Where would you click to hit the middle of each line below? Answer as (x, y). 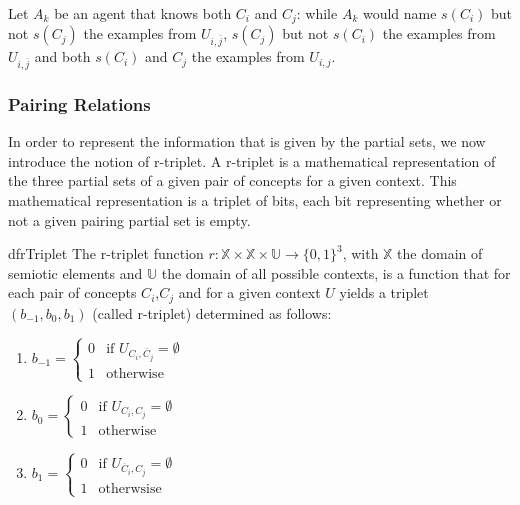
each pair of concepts (72, 292)
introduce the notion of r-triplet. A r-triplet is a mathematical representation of (252, 160)
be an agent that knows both (143, 13)
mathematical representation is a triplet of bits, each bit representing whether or (255, 199)
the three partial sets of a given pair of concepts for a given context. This (232, 180)
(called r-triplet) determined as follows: (212, 312)
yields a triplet (384, 292)
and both (62, 56)
